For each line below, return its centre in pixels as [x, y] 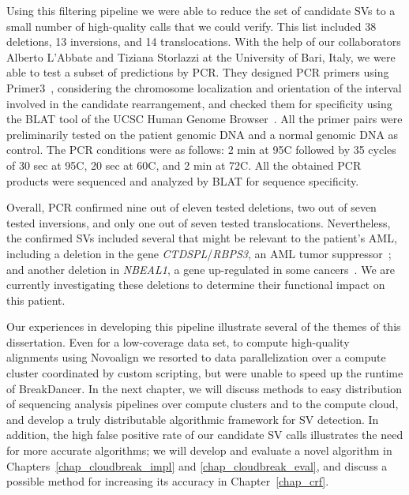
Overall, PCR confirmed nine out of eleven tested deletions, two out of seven [191, 207]
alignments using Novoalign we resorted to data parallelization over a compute [196, 357]
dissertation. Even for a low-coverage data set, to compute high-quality [178, 341]
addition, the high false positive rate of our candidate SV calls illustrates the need [205, 435]
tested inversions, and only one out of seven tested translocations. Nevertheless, [199, 222]
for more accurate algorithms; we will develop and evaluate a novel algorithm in [199, 450]
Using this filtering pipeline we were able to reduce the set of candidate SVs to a [201, 10]
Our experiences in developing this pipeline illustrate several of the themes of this [204, 326]
